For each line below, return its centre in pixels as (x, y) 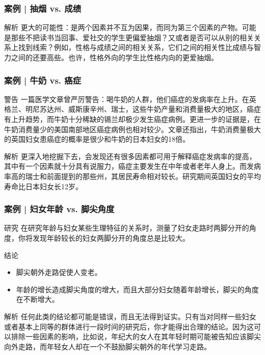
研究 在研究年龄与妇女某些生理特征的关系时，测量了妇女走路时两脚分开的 (127, 228)
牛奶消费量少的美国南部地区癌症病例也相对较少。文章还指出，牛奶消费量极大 (132, 129)
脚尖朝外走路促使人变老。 (59, 272)
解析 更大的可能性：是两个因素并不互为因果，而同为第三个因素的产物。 (123, 27)
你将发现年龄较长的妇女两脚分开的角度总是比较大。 (104, 237)
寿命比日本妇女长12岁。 (43, 186)
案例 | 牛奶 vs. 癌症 (43, 80)
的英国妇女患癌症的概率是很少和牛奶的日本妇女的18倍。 (97, 139)
